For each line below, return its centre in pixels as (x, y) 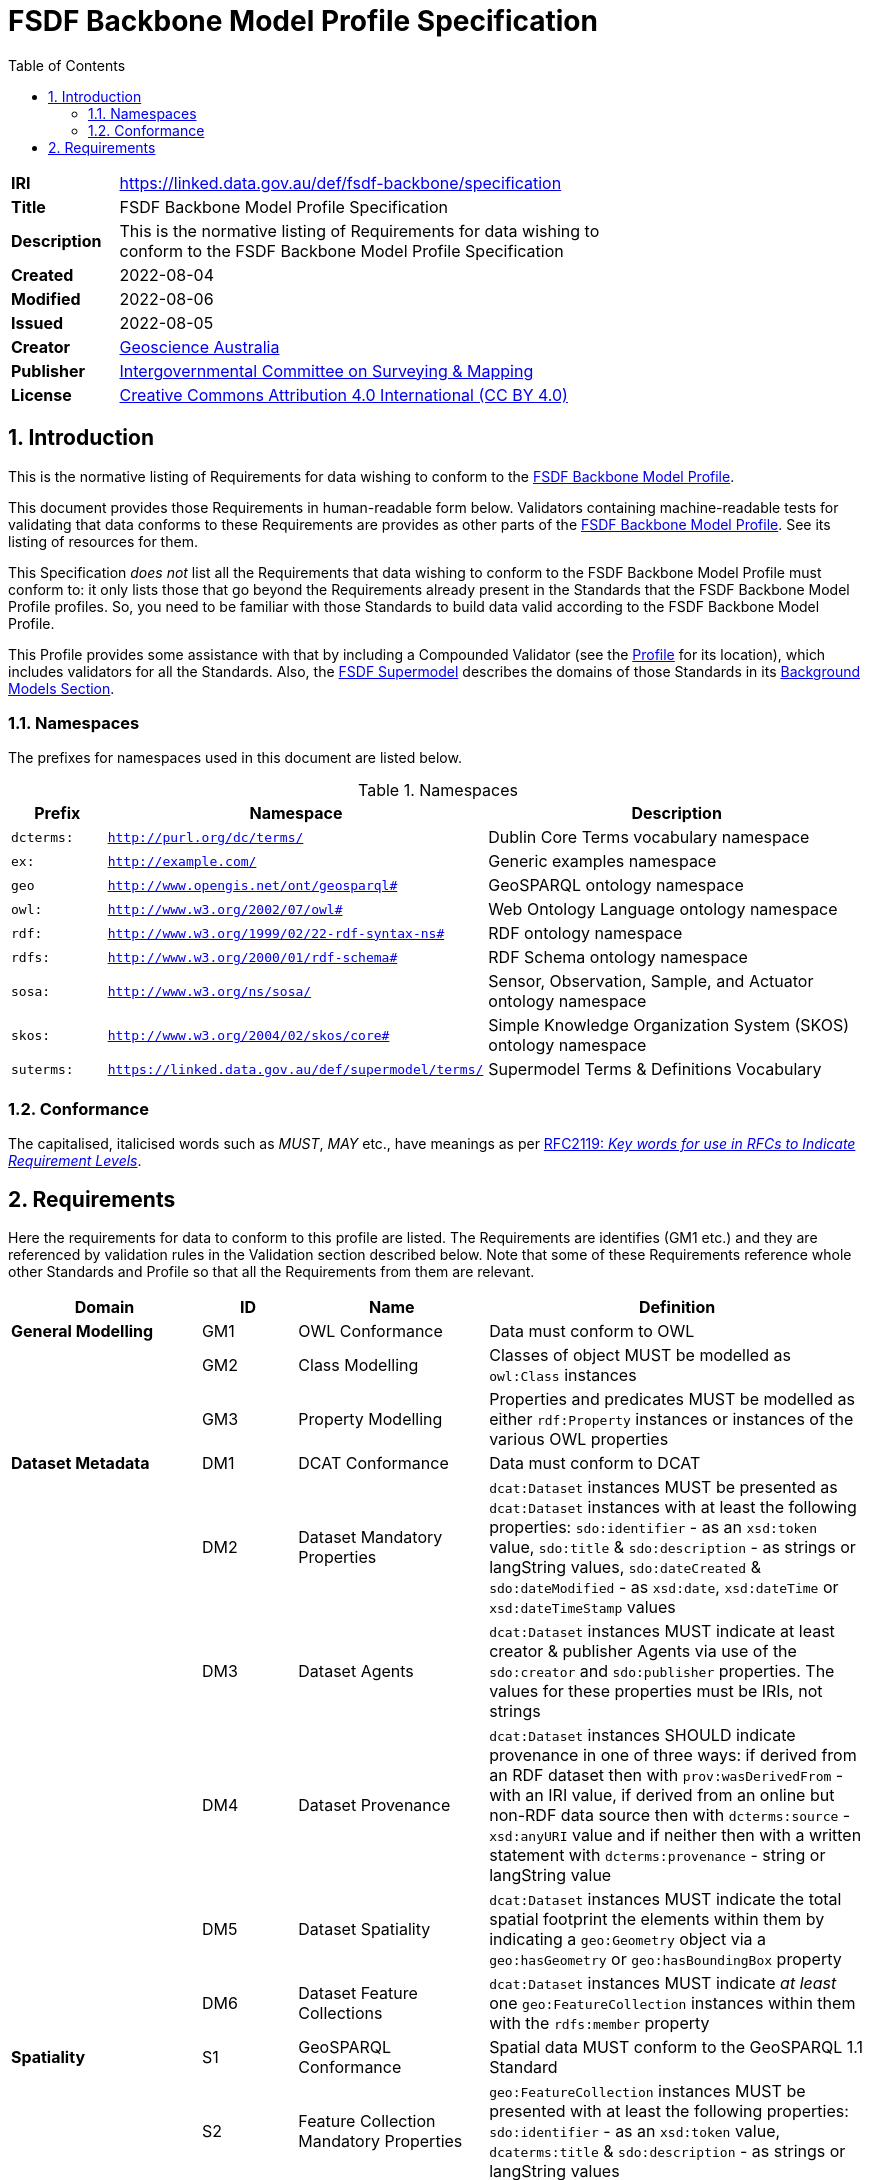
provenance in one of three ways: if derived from (673, 1754)
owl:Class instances (563, 1374)
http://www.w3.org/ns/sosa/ (209, 991)
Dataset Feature (358, 1992)
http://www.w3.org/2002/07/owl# (225, 909)
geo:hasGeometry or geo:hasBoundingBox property (665, 1958)
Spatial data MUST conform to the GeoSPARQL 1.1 (676, 2046)
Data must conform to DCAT (595, 1462)
